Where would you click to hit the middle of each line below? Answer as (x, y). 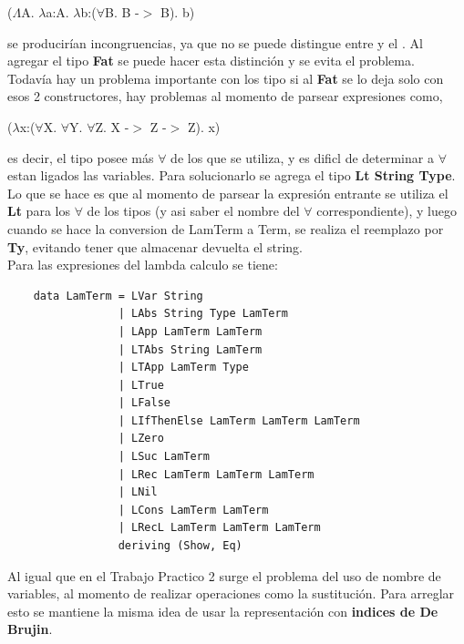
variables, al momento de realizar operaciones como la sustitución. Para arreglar (231, 593)
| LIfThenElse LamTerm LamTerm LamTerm (239, 420)
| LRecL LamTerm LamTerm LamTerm (219, 528)
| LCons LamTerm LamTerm (193, 510)
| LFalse (144, 403)
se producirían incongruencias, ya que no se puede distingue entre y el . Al (215, 42)
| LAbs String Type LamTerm (203, 314)
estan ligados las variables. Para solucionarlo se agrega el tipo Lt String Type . (232, 175)
